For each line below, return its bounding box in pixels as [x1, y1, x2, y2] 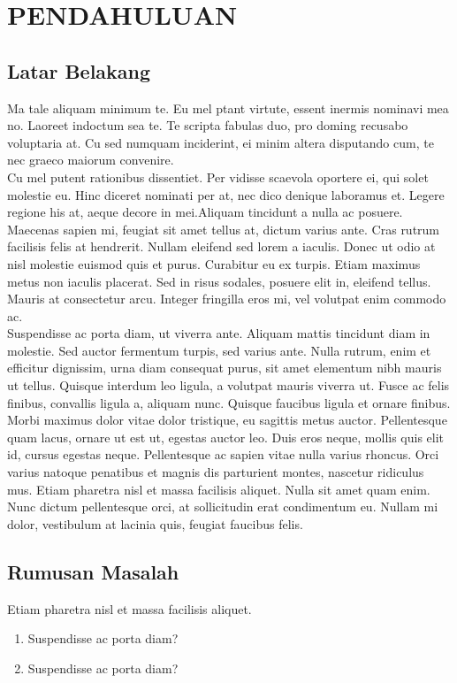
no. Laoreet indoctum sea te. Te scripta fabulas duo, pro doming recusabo [7, 116, 408, 134]
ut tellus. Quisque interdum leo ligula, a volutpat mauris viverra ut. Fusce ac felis [7, 376, 450, 395]
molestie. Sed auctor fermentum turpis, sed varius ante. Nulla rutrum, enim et [7, 341, 431, 359]
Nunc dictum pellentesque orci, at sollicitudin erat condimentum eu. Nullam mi [7, 497, 438, 516]
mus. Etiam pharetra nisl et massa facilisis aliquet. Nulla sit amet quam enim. [7, 480, 430, 498]
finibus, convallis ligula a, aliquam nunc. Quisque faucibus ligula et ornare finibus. [7, 393, 451, 411]
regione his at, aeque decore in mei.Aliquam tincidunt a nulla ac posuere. [7, 203, 403, 221]
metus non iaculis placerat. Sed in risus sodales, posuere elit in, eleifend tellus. [7, 272, 431, 290]
